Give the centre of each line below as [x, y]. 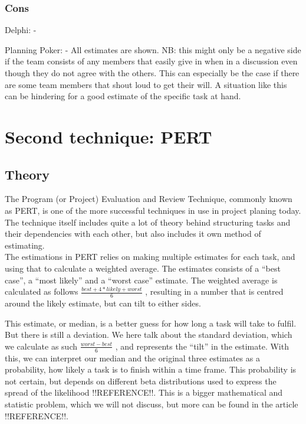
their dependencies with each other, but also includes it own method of [133, 234]
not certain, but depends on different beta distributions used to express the [141, 381]
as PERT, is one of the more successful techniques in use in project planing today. [153, 210]
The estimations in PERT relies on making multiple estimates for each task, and [150, 257]
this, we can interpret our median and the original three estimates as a [132, 358]
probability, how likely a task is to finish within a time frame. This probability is [151, 369]
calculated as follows [42, 291]
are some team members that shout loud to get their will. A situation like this [146, 84]
